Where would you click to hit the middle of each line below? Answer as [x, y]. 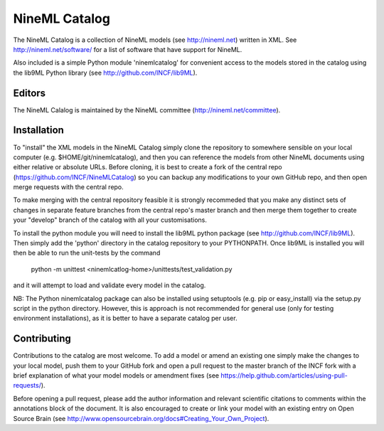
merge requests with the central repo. [68, 187]
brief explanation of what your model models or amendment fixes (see [116, 376]
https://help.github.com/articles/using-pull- [284, 376]
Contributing [42, 339]
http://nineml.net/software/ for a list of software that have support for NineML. [128, 49]
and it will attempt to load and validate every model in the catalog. [110, 285]
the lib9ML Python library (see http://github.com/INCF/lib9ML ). [105, 73]
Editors [30, 93]
